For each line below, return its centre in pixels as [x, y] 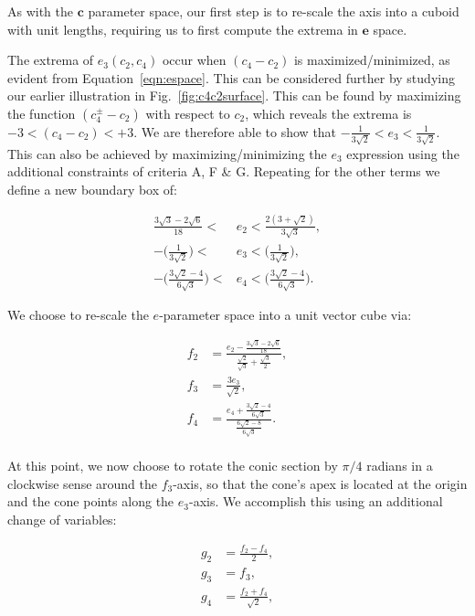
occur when [194, 60]
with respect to [188, 113]
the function [42, 113]
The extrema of [51, 60]
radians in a [400, 466]
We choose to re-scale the [78, 315]
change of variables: [62, 520]
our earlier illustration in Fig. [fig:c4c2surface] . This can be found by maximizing [234, 96]
